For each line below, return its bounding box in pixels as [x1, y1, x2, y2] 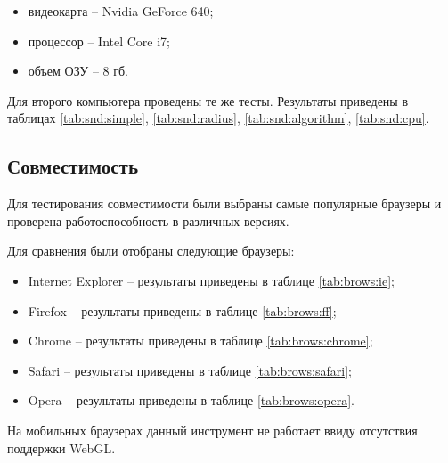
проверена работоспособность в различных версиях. [7, 211, 289, 230]
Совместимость [7, 152, 139, 180]
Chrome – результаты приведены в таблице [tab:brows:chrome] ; [28, 331, 373, 350]
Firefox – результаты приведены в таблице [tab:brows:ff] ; [28, 301, 337, 320]
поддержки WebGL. [7, 438, 116, 457]
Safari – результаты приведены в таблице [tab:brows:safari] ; [28, 361, 352, 379]
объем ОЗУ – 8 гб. [28, 61, 128, 80]
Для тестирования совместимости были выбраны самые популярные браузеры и [7, 194, 442, 213]
